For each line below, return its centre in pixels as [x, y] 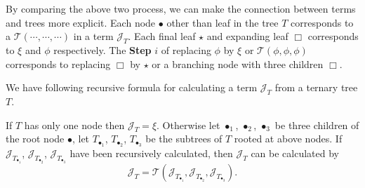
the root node [35, 139]
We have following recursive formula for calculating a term [132, 87]
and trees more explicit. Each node [81, 22]
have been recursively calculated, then [151, 153]
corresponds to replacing [58, 63]
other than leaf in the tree [223, 22]
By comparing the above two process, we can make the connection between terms [181, 8]
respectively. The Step [102, 49]
